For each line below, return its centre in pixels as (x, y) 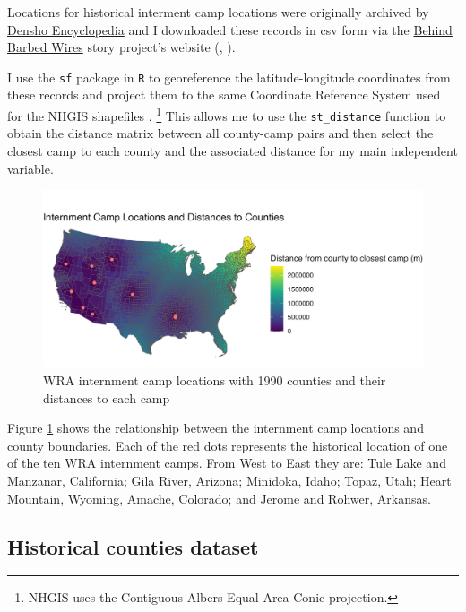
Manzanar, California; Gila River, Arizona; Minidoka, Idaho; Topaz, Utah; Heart (229, 481)
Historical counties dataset (133, 546)
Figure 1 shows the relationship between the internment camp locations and (216, 428)
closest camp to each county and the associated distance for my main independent (233, 150)
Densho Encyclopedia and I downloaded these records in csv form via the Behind (230, 29)
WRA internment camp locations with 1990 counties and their (215, 380)
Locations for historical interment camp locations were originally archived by (218, 12)
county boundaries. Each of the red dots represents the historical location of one (228, 445)
